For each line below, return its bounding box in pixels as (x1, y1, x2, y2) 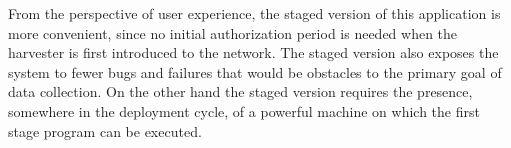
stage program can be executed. (8, 120, 202, 141)
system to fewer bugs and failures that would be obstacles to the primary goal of (8, 61, 502, 82)
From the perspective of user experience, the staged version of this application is (8, 3, 501, 23)
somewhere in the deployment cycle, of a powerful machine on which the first (8, 100, 480, 121)
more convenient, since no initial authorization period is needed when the (8, 22, 458, 43)
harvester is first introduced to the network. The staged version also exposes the (8, 42, 499, 63)
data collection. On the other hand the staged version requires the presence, (8, 81, 473, 102)
